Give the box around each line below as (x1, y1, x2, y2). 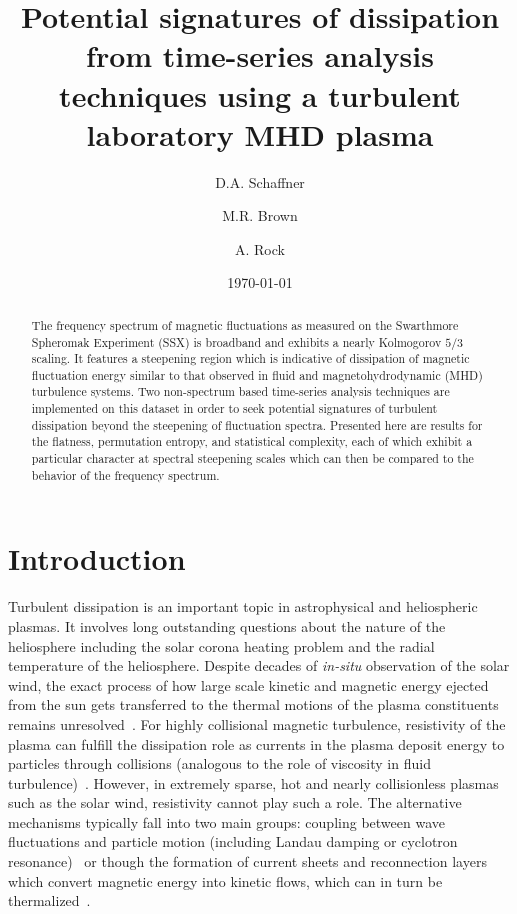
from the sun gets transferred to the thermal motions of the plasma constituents (8, 694, 499, 715)
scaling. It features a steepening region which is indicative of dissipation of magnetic (31, 350, 470, 367)
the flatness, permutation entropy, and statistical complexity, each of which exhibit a (31, 433, 473, 450)
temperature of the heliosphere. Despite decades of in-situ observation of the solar (8, 655, 510, 676)
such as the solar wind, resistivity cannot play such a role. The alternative (8, 792, 462, 813)
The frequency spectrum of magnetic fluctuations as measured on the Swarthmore (31, 316, 459, 333)
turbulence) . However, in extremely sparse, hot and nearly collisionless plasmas (8, 772, 499, 793)
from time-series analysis (86, 35, 434, 76)
